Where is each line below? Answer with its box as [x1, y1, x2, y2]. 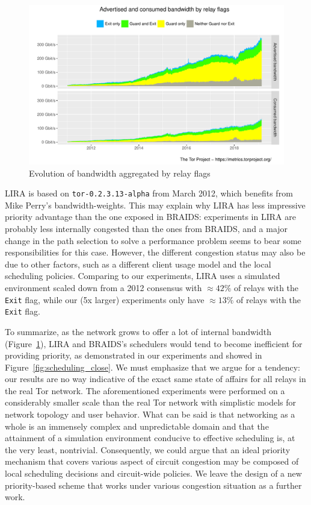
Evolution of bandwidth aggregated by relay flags [29, 166, 211, 179]
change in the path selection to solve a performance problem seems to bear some [5, 234, 301, 246]
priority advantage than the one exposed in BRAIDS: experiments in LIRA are [5, 210, 296, 223]
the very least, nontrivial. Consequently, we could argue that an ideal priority [5, 443, 291, 456]
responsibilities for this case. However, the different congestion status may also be [5, 246, 306, 259]
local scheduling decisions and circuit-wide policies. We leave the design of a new [5, 467, 302, 480]
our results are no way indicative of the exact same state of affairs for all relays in [5, 372, 306, 385]
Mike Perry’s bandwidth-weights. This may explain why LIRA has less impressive [5, 198, 306, 211]
